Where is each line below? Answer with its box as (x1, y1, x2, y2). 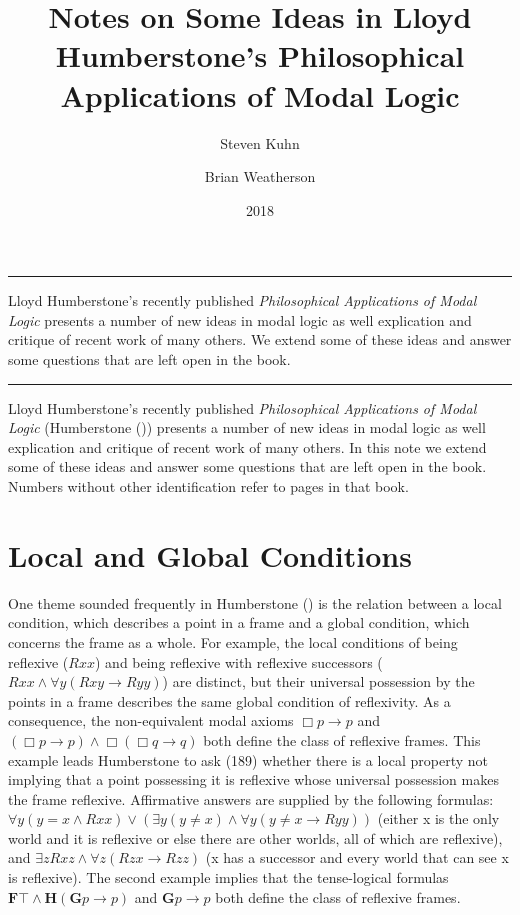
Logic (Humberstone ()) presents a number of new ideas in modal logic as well (8, 417, 486, 438)
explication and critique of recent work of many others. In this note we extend (8, 436, 487, 457)
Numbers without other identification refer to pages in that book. (8, 476, 409, 497)
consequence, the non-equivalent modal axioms (8, 710, 294, 731)
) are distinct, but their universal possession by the (162, 671, 475, 692)
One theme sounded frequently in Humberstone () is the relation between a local (8, 592, 502, 613)
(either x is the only (377, 808, 500, 829)
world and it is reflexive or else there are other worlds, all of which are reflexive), (8, 827, 503, 848)
